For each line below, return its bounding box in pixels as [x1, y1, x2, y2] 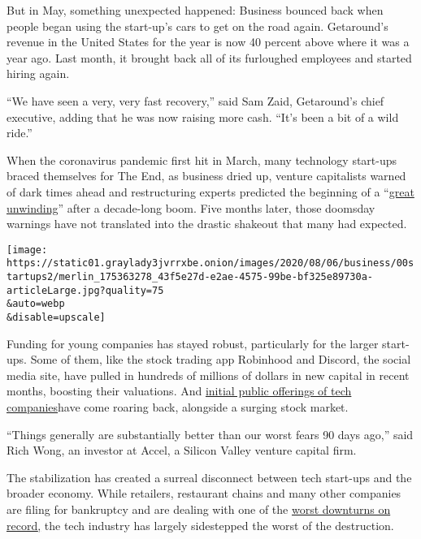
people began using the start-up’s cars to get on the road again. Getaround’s [7, 17, 388, 34]
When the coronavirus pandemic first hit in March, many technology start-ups [7, 151, 397, 168]
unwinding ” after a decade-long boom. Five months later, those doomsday [7, 199, 375, 216]
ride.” [7, 124, 33, 141]
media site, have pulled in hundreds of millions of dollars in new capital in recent [7, 366, 410, 383]
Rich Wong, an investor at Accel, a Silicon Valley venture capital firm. [7, 442, 357, 459]
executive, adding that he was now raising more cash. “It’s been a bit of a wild [7, 108, 399, 125]
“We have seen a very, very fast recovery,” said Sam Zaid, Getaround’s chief [7, 92, 384, 109]
